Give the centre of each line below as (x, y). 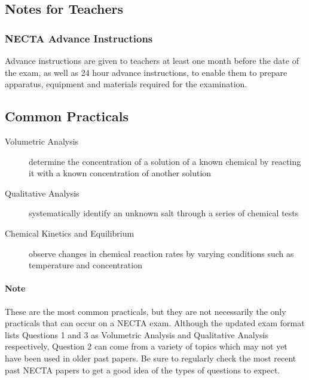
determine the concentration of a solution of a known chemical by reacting (165, 161)
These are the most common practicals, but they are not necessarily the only (146, 311)
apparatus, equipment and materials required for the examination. (126, 84)
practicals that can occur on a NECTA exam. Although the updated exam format (155, 323)
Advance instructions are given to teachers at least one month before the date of (152, 60)
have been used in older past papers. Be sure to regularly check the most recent (151, 358)
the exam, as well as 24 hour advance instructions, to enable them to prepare (146, 72)
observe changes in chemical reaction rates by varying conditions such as (161, 253)
